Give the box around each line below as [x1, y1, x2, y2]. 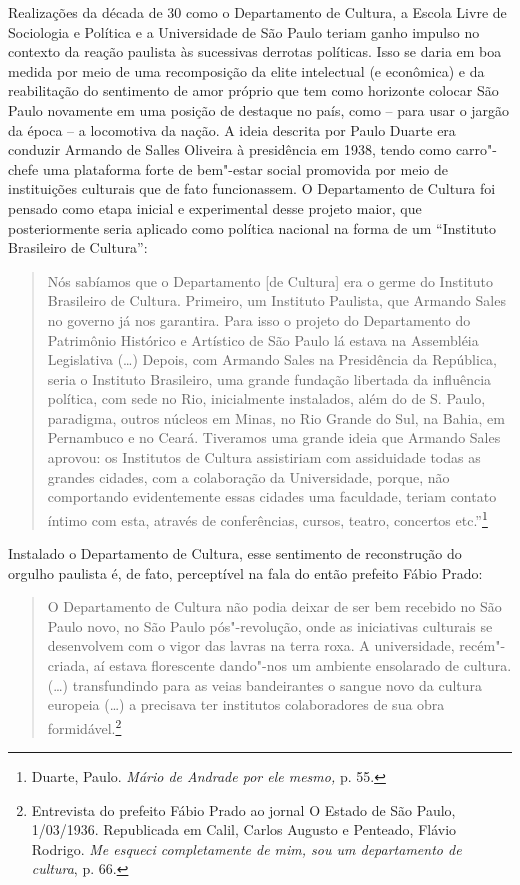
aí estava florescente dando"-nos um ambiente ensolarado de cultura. [93, 655, 512, 676]
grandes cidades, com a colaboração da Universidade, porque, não [47, 466, 450, 487]
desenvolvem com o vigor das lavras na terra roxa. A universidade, [47, 635, 455, 656]
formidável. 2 [47, 714, 122, 738]
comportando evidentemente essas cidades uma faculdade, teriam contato [47, 486, 497, 507]
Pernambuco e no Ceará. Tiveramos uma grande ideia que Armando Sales [47, 427, 501, 448]
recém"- [459, 635, 506, 656]
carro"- [455, 139, 497, 160]
